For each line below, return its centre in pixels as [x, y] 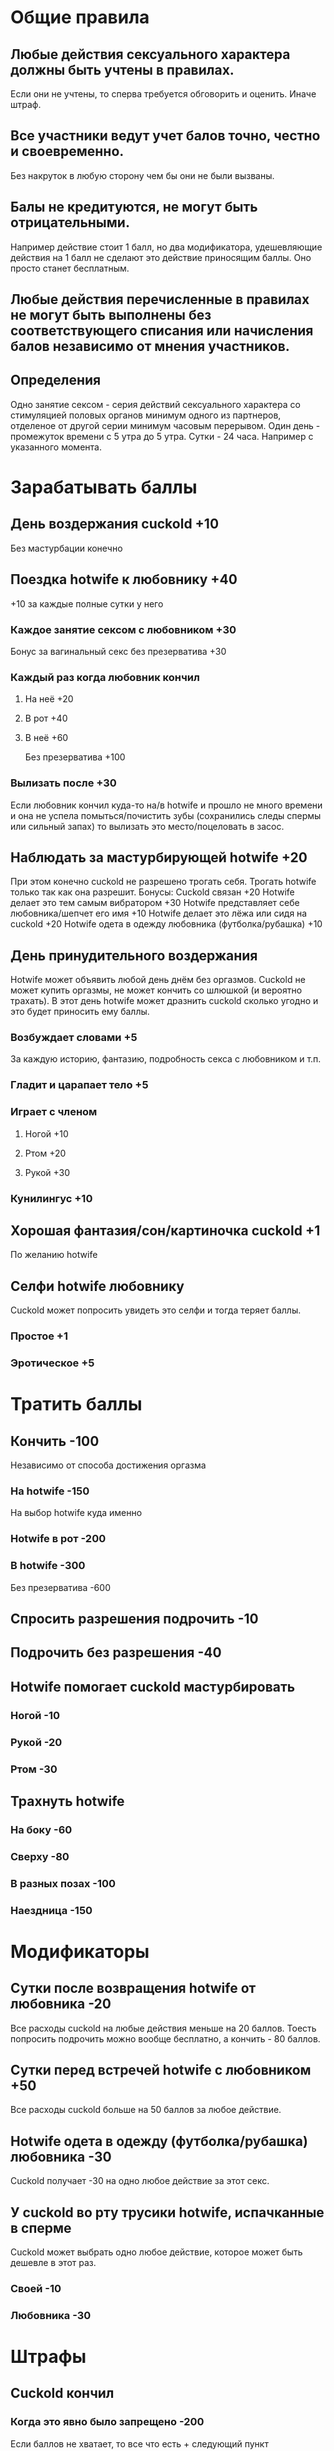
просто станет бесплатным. [70, 268]
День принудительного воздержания [134, 955]
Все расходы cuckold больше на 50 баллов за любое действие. [146, 2110]
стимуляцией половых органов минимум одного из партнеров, [146, 415]
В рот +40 [46, 718]
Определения [56, 380]
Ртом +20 [45, 1153]
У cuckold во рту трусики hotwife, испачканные [167, 2212]
